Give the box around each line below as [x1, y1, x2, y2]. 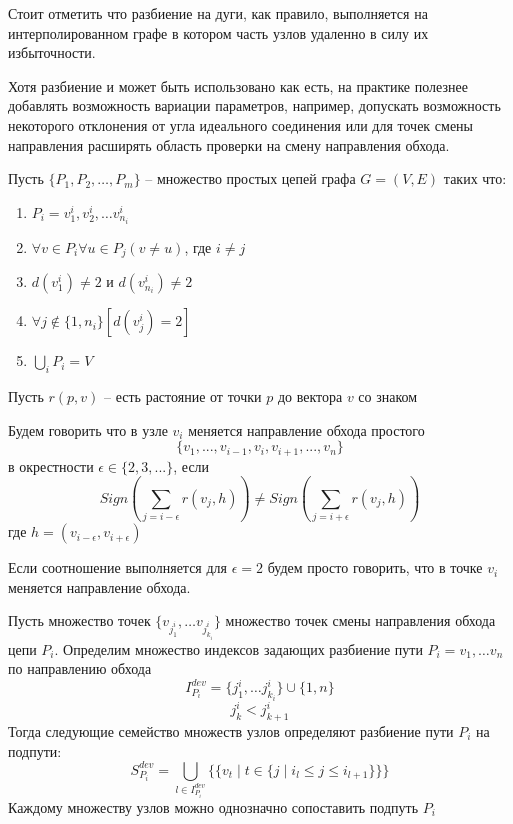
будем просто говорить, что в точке [267, 557, 483, 578]
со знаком [358, 386, 418, 407]
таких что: [443, 168, 507, 189]
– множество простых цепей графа [145, 168, 356, 189]
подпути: [8, 740, 62, 761]
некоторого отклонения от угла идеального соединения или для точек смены [8, 114, 473, 135]
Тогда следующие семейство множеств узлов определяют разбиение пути [8, 720, 454, 741]
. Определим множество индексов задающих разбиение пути [54, 638, 423, 659]
